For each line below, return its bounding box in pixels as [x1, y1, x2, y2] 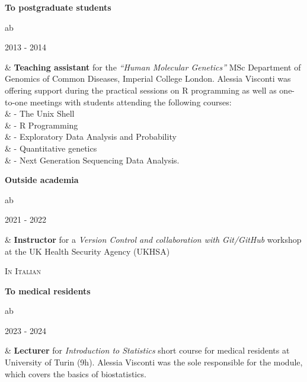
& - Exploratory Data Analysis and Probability [5, 130, 177, 143]
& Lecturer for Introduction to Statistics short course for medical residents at [5, 344, 290, 357]
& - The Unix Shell [5, 107, 75, 120]
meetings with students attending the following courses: [30, 95, 232, 108]
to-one [5, 95, 28, 108]
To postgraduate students [5, 1, 111, 13]
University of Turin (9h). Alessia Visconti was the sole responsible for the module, [5, 356, 303, 368]
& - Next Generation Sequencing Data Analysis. [5, 153, 180, 166]
